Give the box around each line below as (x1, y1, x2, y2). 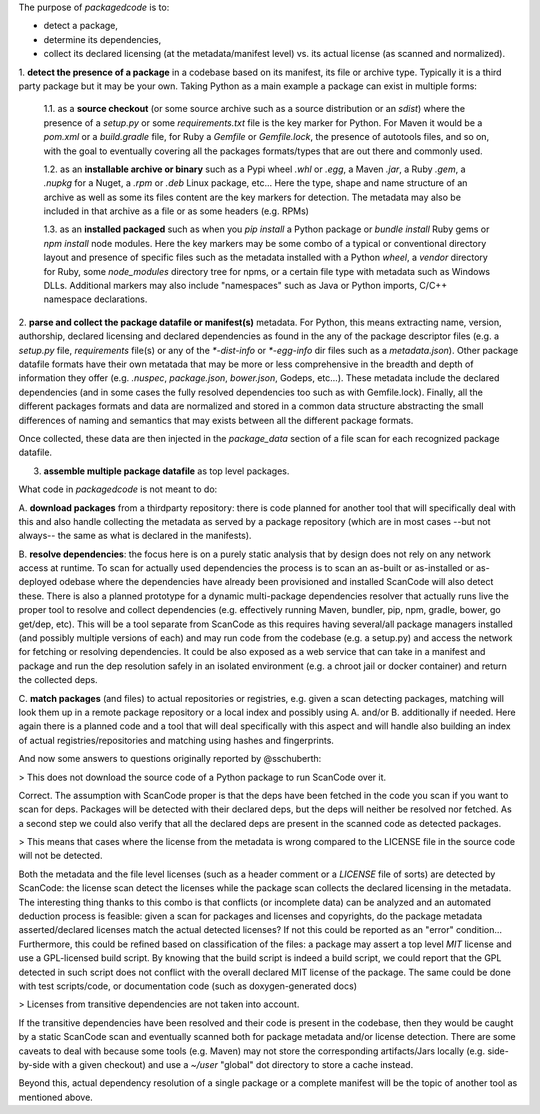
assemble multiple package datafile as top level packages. (43, 465, 290, 477)
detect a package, (43, 20, 119, 32)
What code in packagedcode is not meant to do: (18, 483, 218, 495)
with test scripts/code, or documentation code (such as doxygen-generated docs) (18, 980, 357, 992)
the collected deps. (18, 674, 99, 686)
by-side (18, 1058, 50, 1070)
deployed (18, 576, 58, 588)
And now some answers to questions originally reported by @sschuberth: (18, 753, 322, 765)
